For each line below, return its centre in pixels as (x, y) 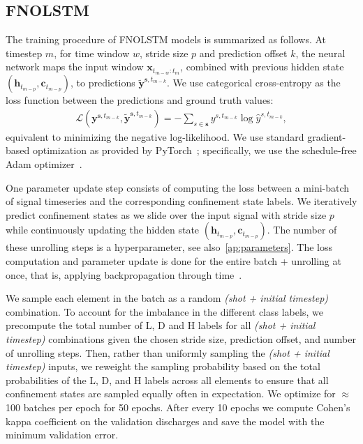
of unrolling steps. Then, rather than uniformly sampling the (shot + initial (168, 352)
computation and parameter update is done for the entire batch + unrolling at (173, 261)
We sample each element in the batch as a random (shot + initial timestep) (167, 298)
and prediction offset (243, 53)
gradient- (327, 136)
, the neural (320, 53)
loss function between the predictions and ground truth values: (140, 100)
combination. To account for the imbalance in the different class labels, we (164, 311)
